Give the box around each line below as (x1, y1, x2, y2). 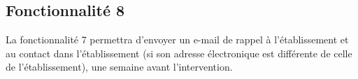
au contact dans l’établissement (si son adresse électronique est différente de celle (6, 45, 352, 60)
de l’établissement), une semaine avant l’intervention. (6, 59, 233, 74)
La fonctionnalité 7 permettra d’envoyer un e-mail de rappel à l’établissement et (6, 32, 349, 47)
